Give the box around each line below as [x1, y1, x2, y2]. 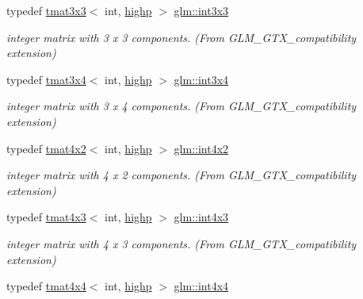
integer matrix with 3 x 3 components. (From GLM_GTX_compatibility [6, 29, 357, 45]
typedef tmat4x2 [6, 140, 86, 156]
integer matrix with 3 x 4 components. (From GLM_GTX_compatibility [6, 98, 357, 114]
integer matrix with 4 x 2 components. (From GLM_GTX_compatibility [6, 167, 357, 183]
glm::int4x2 [174, 140, 229, 156]
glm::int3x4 [174, 71, 229, 87]
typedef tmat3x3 [6, 2, 86, 18]
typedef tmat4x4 [6, 278, 86, 294]
